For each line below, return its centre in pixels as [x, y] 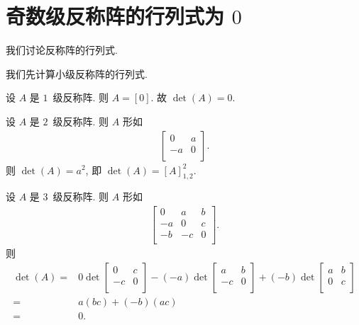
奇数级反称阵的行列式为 [115, 16]
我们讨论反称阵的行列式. [62, 50]
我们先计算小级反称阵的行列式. [77, 73]
